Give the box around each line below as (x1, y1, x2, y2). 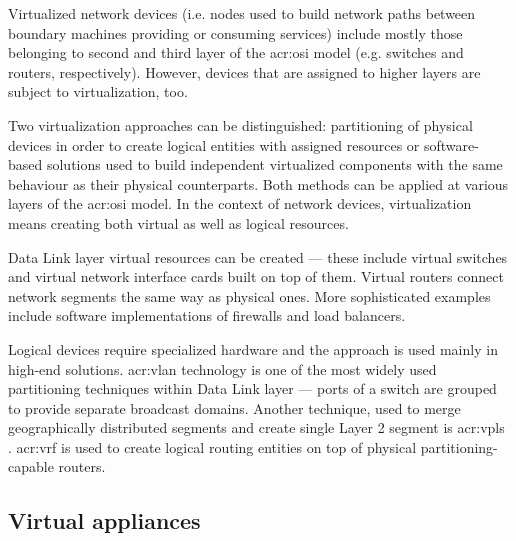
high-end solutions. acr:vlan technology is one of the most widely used (8, 358, 437, 379)
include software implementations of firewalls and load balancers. (8, 305, 406, 326)
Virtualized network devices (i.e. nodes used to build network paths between (8, 3, 476, 23)
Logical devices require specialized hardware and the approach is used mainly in (8, 338, 498, 359)
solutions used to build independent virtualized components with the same (46, 154, 503, 175)
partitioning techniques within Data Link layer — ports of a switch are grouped (8, 378, 497, 399)
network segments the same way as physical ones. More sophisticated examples (8, 285, 491, 306)
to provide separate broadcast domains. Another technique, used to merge (8, 397, 461, 418)
